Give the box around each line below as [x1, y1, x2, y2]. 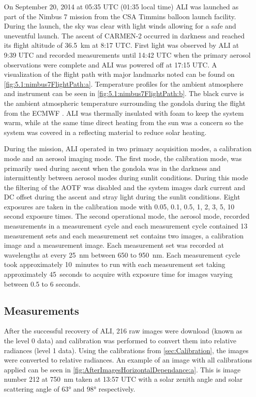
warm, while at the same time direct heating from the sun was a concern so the [4, 117, 244, 128]
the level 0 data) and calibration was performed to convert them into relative [4, 335, 236, 346]
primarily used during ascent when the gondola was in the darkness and [4, 163, 221, 173]
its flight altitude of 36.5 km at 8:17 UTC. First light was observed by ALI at [4, 40, 239, 50]
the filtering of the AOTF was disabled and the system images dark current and [4, 182, 245, 192]
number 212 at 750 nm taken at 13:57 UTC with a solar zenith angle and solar [4, 374, 243, 384]
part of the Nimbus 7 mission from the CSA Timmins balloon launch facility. [4, 11, 236, 21]
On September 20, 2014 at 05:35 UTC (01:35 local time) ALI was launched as [4, 1, 239, 11]
